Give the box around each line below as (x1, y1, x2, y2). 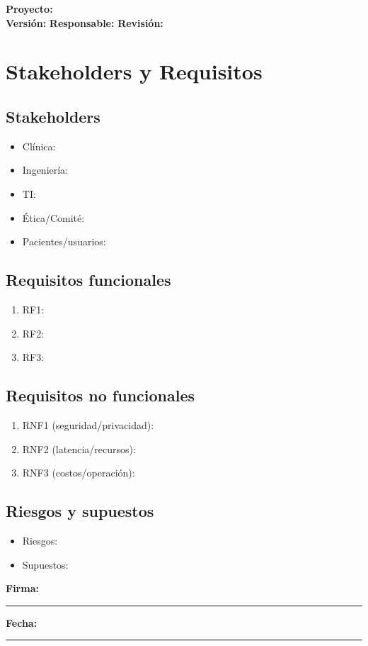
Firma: (6, 581, 39, 596)
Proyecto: (6, 1, 53, 16)
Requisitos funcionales (6, 269, 171, 291)
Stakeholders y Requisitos (6, 57, 263, 86)
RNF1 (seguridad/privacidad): (22, 417, 154, 432)
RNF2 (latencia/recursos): (22, 441, 136, 456)
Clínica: (22, 138, 56, 153)
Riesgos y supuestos (6, 500, 154, 522)
